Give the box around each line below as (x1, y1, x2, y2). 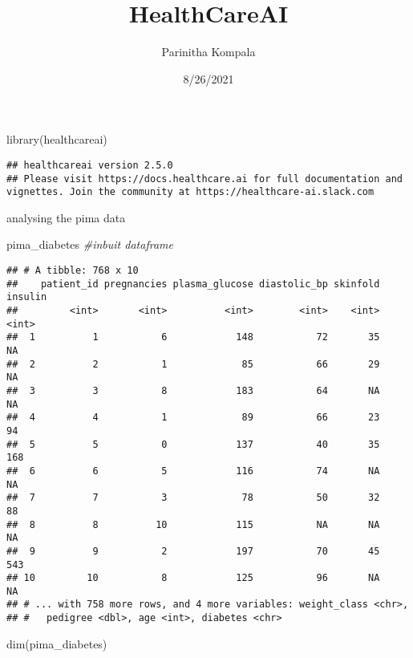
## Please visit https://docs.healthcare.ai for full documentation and (6, 173, 403, 185)
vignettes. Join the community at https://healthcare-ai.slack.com (6, 186, 375, 198)
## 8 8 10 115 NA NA (6, 518, 380, 530)
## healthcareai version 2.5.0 (6, 159, 173, 171)
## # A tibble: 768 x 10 (6, 265, 139, 277)
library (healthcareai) (6, 131, 107, 148)
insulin (6, 291, 47, 303)
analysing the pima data (6, 209, 126, 225)
